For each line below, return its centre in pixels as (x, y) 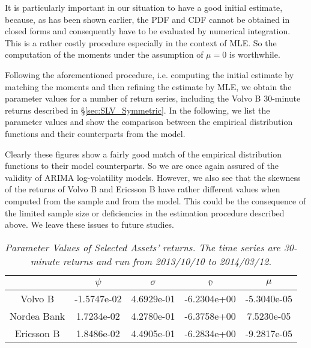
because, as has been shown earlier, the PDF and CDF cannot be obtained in (147, 19)
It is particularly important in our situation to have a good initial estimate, (144, 7)
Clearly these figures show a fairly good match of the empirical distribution (143, 154)
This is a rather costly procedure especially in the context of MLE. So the (141, 42)
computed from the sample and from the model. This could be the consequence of (155, 200)
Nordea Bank (38, 316)
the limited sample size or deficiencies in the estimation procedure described (145, 212)
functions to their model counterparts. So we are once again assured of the (142, 166)
